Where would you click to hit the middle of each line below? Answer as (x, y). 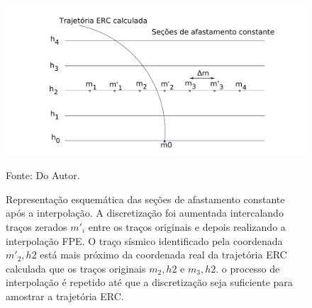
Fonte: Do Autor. (43, 175)
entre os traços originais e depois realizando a (187, 226)
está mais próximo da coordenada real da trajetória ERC (163, 255)
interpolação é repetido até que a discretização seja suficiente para (149, 282)
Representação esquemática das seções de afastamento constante (145, 199)
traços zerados (37, 226)
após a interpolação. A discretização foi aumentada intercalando (145, 213)
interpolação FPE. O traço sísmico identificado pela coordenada (144, 240)
